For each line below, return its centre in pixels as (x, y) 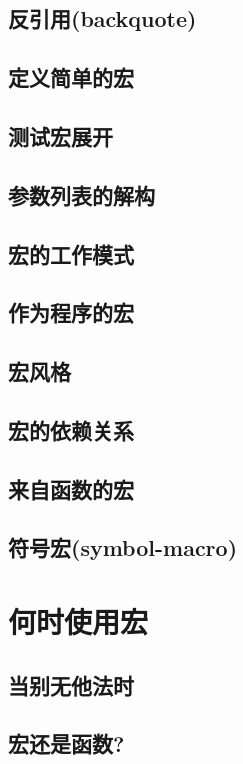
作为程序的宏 (71, 312)
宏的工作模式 (71, 253)
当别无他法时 (71, 684)
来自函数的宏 (71, 488)
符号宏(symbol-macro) (123, 547)
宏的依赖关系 (71, 429)
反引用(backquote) (102, 18)
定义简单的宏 (71, 77)
